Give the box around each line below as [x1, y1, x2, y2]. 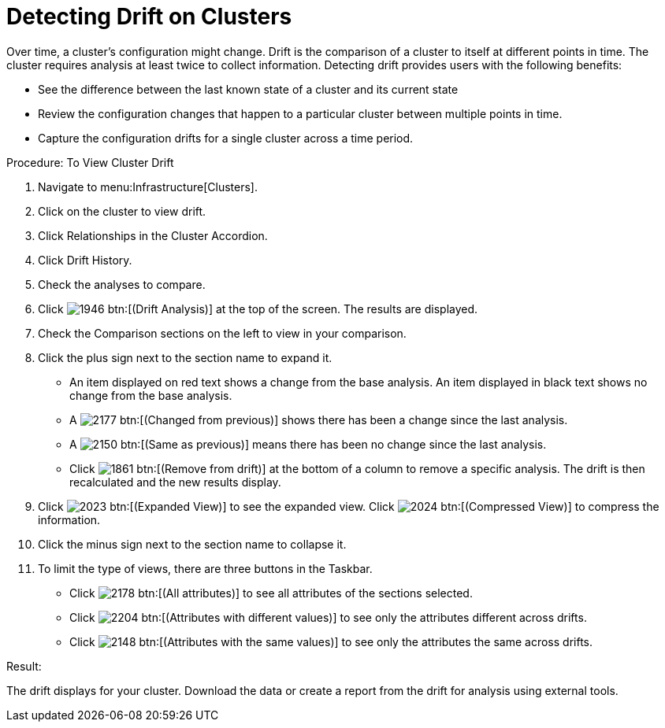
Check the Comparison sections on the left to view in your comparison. [38, 326, 407, 340]
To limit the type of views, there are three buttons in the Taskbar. [38, 561, 373, 575]
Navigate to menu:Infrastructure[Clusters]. [38, 179, 258, 194]
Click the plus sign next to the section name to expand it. [38, 350, 332, 364]
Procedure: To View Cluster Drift [6, 155, 174, 169]
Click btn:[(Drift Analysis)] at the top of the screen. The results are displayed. [38, 301, 478, 316]
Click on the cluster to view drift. [38, 204, 206, 218]
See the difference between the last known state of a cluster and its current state [38, 82, 459, 96]
